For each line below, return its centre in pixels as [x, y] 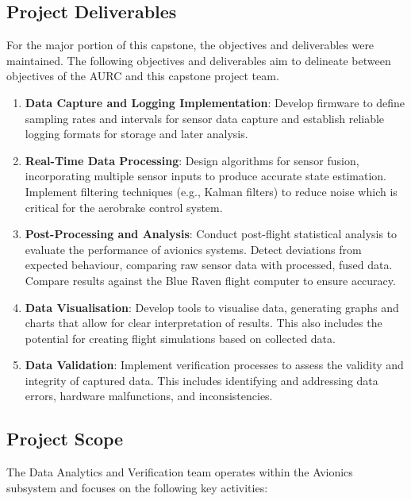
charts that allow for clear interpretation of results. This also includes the [204, 323]
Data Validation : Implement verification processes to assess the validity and [214, 365]
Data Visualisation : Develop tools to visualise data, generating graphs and [212, 307]
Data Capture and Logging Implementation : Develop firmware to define [215, 102]
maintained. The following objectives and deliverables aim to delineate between [199, 60]
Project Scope [65, 439]
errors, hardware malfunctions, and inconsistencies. [149, 396]
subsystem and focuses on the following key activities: [137, 487]
